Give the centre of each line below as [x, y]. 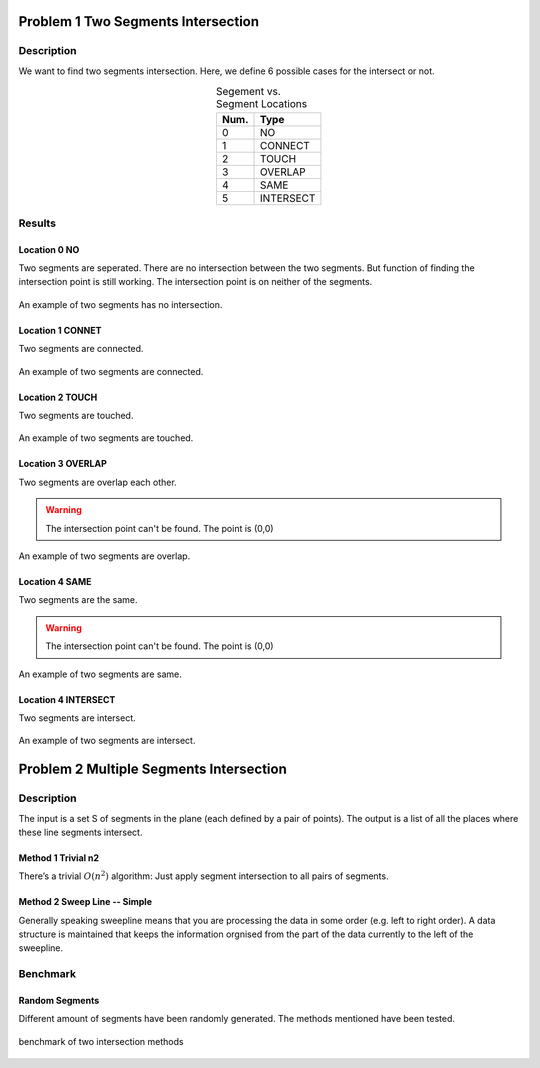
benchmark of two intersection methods [101, 1041]
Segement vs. [248, 92]
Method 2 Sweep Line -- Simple [85, 902]
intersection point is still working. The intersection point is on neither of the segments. [195, 282]
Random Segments [59, 1001]
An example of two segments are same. [100, 674]
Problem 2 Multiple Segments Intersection [152, 769]
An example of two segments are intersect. [107, 741]
